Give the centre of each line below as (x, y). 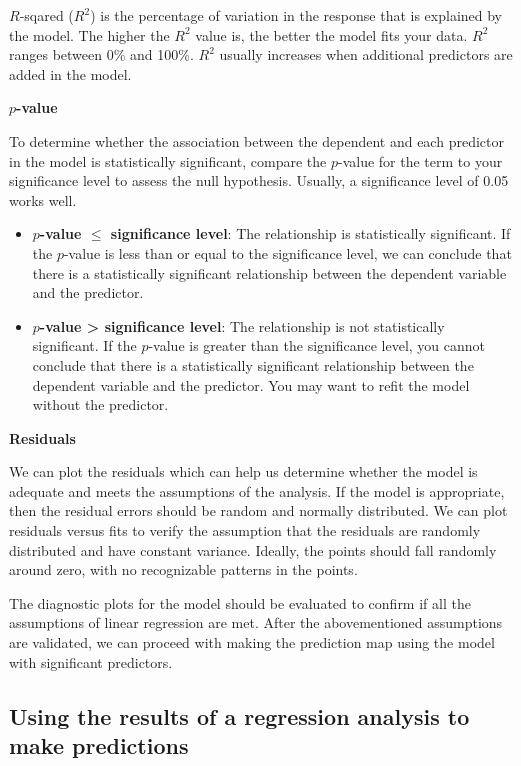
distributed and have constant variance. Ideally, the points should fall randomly (253, 549)
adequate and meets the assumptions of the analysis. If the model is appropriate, (257, 490)
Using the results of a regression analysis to (239, 715)
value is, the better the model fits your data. (331, 34)
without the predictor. (100, 404)
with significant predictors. (91, 661)
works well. (43, 199)
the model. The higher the (89, 34)
